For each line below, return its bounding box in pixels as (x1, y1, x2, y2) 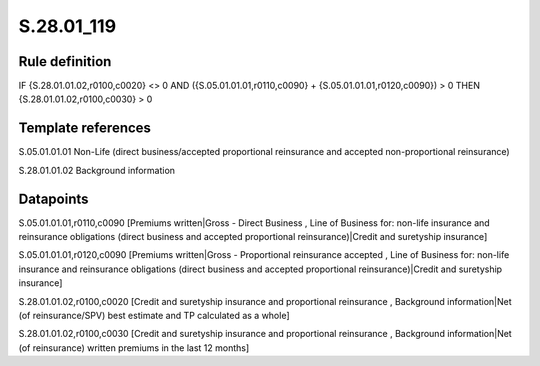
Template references (18, 120, 152, 137)
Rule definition (18, 53, 112, 70)
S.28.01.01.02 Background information (18, 164, 175, 176)
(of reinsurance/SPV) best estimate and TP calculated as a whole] (18, 310, 290, 321)
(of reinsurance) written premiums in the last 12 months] (18, 341, 250, 354)
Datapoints (18, 190, 89, 207)
